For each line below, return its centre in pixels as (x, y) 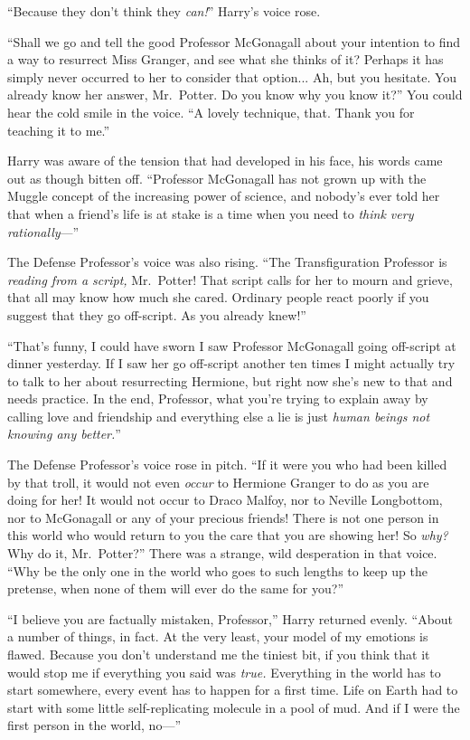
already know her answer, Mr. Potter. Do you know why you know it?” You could (235, 95)
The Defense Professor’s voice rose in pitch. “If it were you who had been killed (227, 465)
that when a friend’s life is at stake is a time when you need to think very (211, 213)
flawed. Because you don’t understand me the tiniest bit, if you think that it (219, 654)
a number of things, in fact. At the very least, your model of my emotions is (218, 636)
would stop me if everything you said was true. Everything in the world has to (224, 672)
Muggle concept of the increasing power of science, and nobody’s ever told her (224, 196)
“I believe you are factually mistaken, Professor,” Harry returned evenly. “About (230, 618)
